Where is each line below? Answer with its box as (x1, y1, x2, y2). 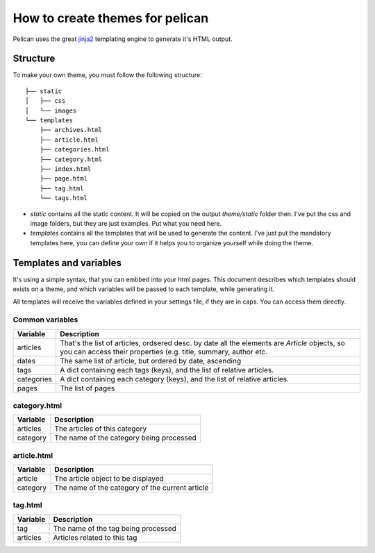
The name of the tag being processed (53, 523, 177, 533)
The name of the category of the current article (54, 483, 209, 493)
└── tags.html (39, 195, 88, 202)
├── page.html (39, 174, 88, 183)
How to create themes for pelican (12, 10, 209, 26)
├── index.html (39, 165, 92, 173)
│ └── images (25, 106, 77, 115)
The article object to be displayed (54, 474, 164, 484)
